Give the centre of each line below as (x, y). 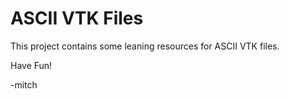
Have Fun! (31, 65)
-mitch (24, 84)
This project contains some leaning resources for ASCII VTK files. (145, 46)
